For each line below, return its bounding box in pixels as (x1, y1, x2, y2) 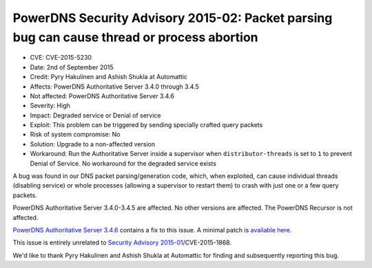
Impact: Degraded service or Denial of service (30, 111, 161, 120)
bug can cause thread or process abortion (12, 30, 258, 45)
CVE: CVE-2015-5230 (30, 54, 92, 62)
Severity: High (30, 102, 70, 110)
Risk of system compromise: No (30, 131, 121, 139)
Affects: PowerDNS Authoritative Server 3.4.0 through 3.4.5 (30, 82, 200, 91)
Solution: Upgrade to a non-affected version (30, 139, 156, 148)
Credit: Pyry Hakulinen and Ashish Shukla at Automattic (30, 73, 187, 81)
